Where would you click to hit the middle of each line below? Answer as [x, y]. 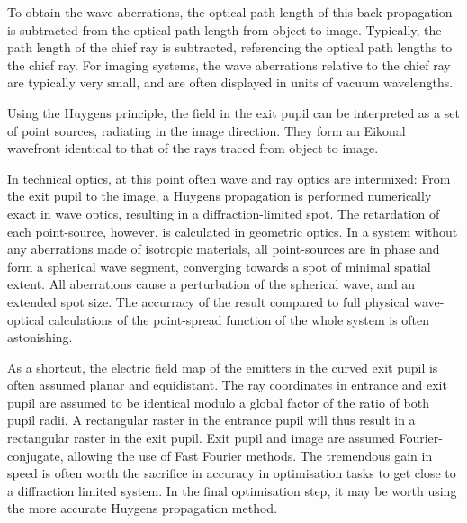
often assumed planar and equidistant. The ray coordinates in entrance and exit [227, 385]
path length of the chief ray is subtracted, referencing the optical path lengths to [230, 47]
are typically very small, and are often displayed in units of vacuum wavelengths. [230, 82]
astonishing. [40, 337]
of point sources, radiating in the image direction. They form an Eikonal [207, 130]
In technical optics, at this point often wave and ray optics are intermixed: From [229, 178]
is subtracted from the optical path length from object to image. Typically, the [225, 29]
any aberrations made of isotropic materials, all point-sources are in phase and [224, 249]
